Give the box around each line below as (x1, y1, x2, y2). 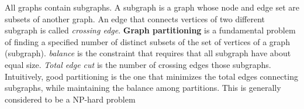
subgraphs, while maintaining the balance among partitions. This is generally (5, 81, 281, 94)
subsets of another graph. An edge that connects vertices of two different (5, 12, 265, 25)
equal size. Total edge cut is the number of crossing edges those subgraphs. (5, 58, 271, 70)
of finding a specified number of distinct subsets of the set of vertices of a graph (5, 35, 290, 47)
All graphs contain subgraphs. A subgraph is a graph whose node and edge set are (5, 1, 299, 13)
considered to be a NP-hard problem (5, 93, 136, 105)
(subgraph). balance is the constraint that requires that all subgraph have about (5, 47, 291, 59)
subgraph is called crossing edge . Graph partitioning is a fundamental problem (5, 24, 296, 36)
